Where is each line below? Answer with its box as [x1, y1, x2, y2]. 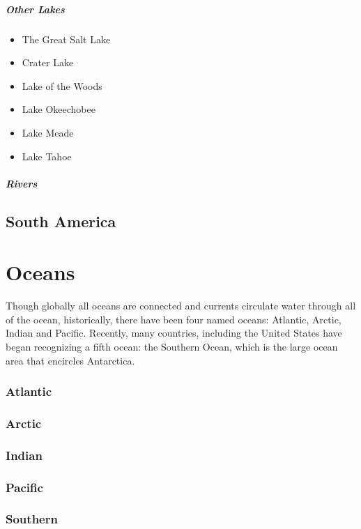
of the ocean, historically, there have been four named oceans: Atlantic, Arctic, [6, 312, 341, 326]
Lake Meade [22, 125, 74, 139]
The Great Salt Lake [22, 31, 111, 46]
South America [6, 210, 116, 231]
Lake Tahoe [22, 148, 72, 163]
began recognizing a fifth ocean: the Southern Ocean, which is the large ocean [6, 339, 338, 353]
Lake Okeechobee [22, 102, 95, 116]
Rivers [6, 176, 38, 190]
